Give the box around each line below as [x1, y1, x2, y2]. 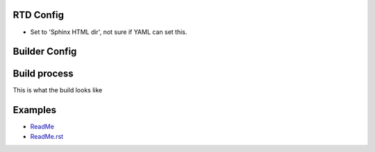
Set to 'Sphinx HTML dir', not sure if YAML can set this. [30, 28, 187, 36]
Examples [12, 104, 57, 116]
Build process [12, 68, 74, 80]
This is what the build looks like [12, 86, 103, 94]
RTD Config [12, 9, 64, 21]
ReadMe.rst [30, 132, 64, 140]
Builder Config [12, 46, 77, 58]
